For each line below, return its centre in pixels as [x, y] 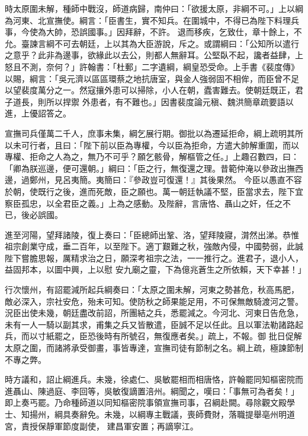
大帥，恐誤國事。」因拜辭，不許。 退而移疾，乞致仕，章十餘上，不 [174, 32]
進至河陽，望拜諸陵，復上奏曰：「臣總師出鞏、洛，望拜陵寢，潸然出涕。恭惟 [152, 234]
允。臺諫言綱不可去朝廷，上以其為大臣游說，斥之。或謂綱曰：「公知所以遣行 [152, 43]
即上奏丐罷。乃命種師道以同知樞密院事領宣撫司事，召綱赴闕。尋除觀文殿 [146, 402]
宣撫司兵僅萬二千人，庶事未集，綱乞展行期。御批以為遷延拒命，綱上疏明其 [150, 133]
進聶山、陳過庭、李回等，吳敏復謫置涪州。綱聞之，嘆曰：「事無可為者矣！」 [152, 391]
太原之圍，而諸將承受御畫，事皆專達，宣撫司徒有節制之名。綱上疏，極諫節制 [154, 348]
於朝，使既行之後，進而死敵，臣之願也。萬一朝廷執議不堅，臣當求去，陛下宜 [154, 191]
